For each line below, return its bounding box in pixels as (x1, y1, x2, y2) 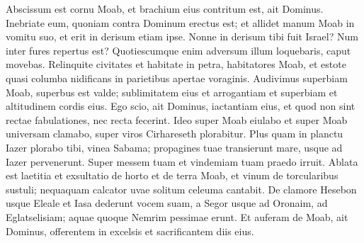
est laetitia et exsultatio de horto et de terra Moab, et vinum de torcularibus (6, 168, 339, 183)
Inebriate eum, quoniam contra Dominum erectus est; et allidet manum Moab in (6, 15, 355, 30)
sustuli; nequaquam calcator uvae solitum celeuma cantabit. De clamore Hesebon (6, 181, 357, 196)
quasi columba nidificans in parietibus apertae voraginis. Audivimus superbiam (6, 70, 348, 85)
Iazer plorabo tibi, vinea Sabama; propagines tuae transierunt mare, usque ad (6, 140, 343, 154)
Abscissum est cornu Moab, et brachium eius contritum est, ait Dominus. (6, 1, 324, 16)
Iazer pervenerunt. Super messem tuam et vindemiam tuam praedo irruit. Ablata (6, 154, 358, 169)
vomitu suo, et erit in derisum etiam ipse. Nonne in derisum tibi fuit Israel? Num (6, 29, 358, 44)
